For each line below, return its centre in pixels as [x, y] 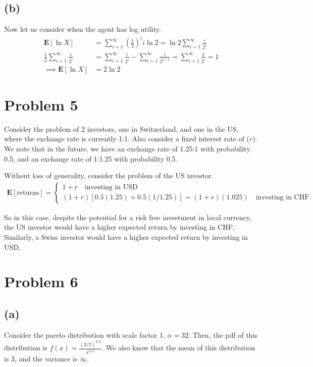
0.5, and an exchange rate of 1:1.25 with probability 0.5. [91, 158]
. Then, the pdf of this [223, 334]
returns [28, 193]
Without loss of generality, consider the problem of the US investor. [109, 175]
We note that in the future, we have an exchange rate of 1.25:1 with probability [127, 148]
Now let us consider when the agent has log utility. [83, 29]
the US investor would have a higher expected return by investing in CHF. [119, 227]
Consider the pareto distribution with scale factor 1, [85, 334]
